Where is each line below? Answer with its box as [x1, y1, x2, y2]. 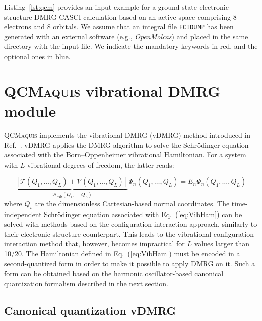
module [4, 100, 56, 121]
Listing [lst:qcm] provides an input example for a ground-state [4, 2, 197, 12]
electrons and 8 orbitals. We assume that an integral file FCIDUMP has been [4, 21, 234, 32]
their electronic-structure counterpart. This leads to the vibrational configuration [4, 228, 254, 239]
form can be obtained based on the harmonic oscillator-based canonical [4, 268, 224, 279]
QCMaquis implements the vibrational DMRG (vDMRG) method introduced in [4, 129, 251, 140]
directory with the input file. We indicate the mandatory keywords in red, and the [4, 41, 258, 51]
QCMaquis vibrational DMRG [4, 80, 221, 101]
